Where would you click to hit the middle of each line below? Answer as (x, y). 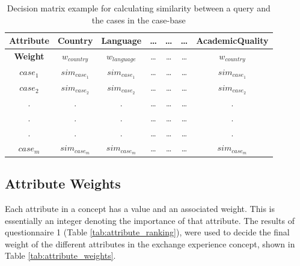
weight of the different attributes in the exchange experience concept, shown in (150, 243)
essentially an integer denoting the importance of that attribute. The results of (150, 220)
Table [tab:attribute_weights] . (60, 255)
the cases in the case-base (139, 20)
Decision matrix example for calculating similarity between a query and (139, 8)
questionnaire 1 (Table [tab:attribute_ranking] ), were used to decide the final (147, 232)
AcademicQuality (232, 41)
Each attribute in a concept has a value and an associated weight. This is (140, 209)
